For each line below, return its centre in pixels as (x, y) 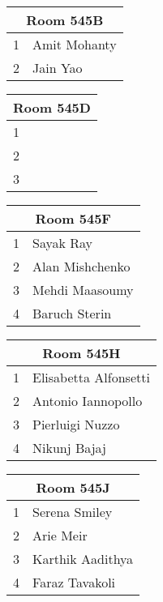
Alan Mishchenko (81, 266)
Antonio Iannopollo (88, 401)
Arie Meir (60, 535)
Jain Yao (58, 68)
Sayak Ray (63, 243)
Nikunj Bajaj (69, 448)
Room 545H (81, 353)
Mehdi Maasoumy (83, 290)
